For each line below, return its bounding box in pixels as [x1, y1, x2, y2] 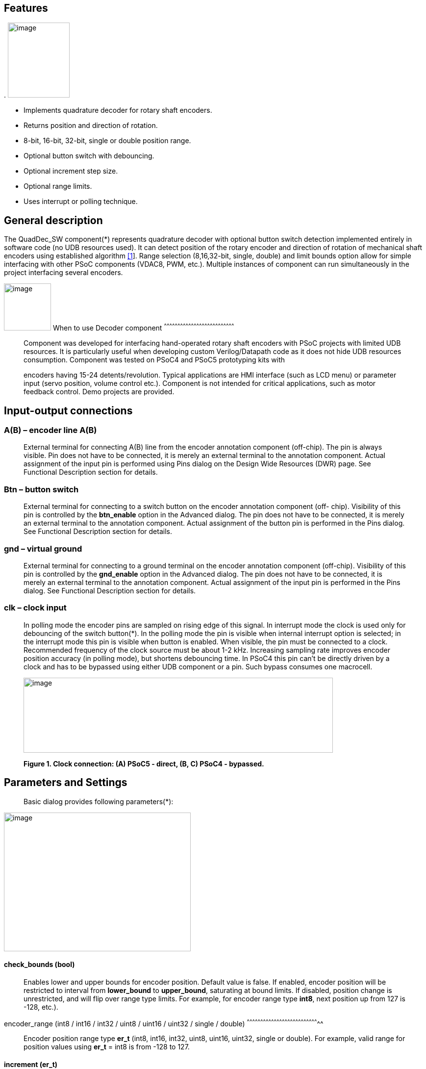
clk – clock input [4, 603, 67, 613]
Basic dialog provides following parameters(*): [24, 797, 174, 806]
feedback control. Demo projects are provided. [24, 387, 175, 396]
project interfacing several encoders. [4, 268, 123, 277]
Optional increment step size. [24, 167, 118, 176]
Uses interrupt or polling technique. [24, 197, 138, 206]
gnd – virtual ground [4, 543, 82, 554]
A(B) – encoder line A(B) [4, 425, 97, 435]
